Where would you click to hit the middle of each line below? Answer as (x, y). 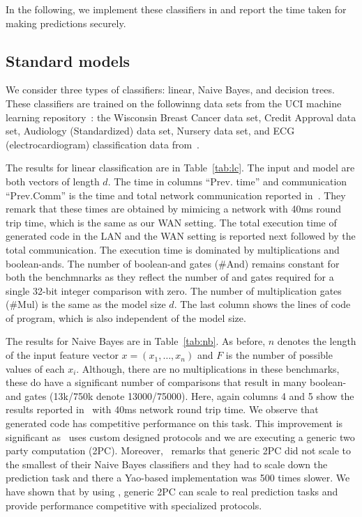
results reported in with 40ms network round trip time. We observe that (162, 409)
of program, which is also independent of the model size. (126, 317)
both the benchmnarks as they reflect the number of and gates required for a (170, 277)
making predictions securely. (66, 23)
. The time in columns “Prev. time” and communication (227, 181)
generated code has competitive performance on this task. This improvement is (174, 423)
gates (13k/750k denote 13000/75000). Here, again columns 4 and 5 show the (189, 395)
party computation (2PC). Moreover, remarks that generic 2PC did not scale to (179, 450)
